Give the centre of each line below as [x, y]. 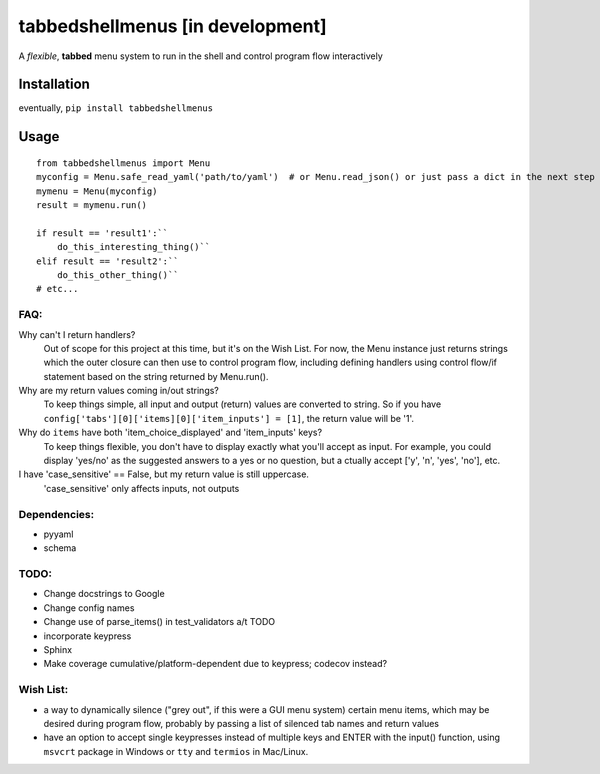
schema [60, 548]
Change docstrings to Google [104, 594]
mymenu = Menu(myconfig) [97, 191]
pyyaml [58, 534]
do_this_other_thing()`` [117, 274]
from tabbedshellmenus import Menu [123, 163]
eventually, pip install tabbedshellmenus [116, 108]
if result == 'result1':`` [102, 233]
